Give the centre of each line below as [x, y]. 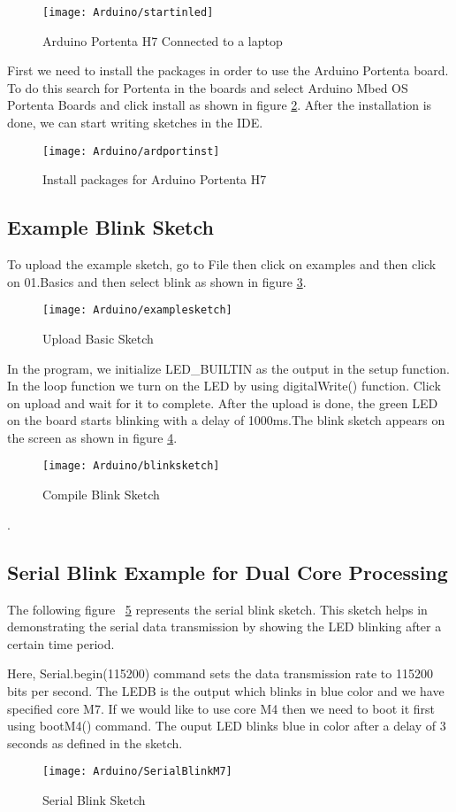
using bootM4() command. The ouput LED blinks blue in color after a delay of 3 [227, 726]
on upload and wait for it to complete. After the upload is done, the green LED [223, 402]
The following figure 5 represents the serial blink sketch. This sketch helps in [217, 609]
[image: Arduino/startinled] [128, 12]
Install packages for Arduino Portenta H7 [155, 179]
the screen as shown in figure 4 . [92, 437]
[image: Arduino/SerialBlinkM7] [137, 772]
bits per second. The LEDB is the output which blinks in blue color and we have [226, 690]
